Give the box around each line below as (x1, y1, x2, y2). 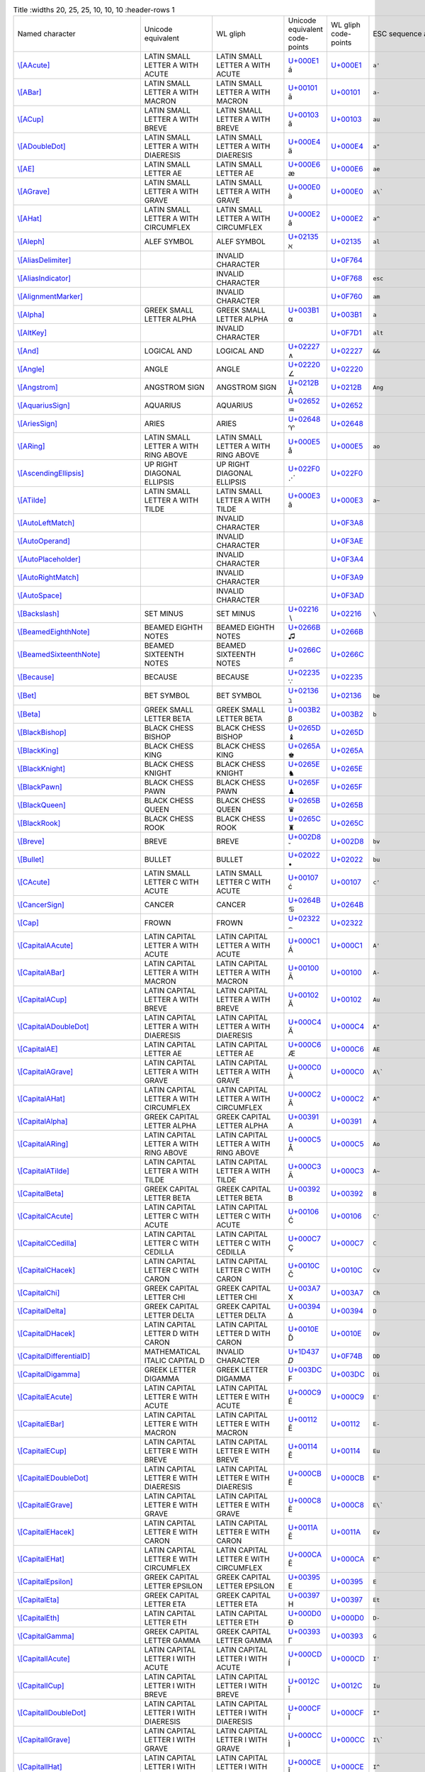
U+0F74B (330, 1351, 363, 1361)
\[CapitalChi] (17, 1288, 60, 1298)
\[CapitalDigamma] (17, 1369, 81, 1379)
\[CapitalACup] (17, 994, 67, 1004)
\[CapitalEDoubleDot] (17, 1473, 89, 1483)
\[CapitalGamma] (17, 1631, 74, 1641)
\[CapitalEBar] (17, 1419, 64, 1429)
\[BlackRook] (17, 819, 61, 829)
